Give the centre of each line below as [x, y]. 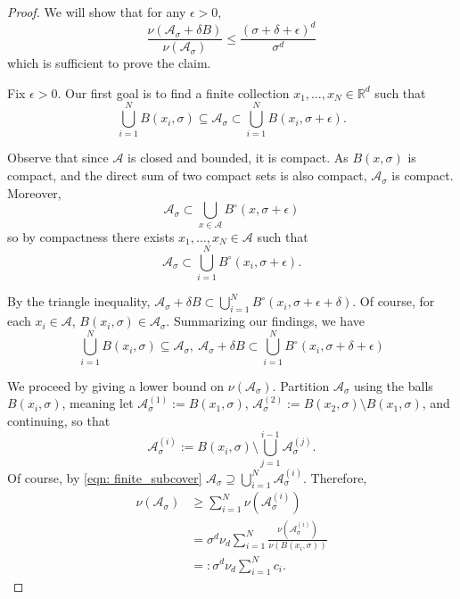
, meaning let [98, 403]
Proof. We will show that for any [97, 12]
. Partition [301, 385]
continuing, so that [59, 420]
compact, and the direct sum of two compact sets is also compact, [187, 175]
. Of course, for [394, 301]
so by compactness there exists [91, 236]
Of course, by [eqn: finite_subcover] [105, 477]
